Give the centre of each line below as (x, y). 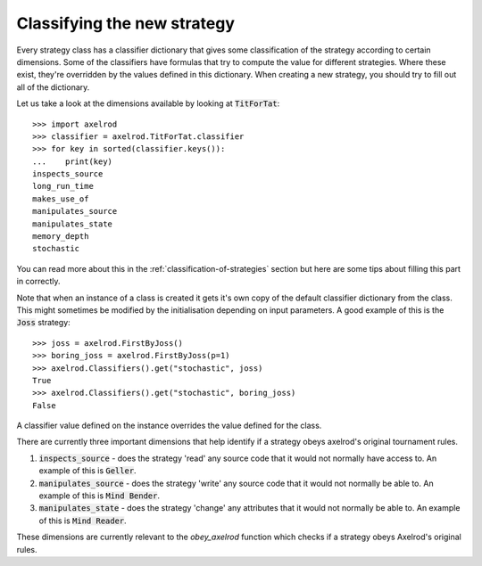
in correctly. (39, 282)
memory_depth (61, 237)
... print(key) (73, 161)
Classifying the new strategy (126, 23)
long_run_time (63, 186)
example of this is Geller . (88, 471)
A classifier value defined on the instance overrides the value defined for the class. (169, 426)
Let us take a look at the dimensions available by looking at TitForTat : (148, 103)
